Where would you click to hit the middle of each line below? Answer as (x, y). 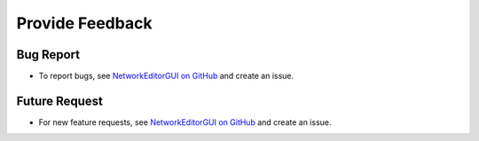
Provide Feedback (84, 23)
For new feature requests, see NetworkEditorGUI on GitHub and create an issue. (185, 122)
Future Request (60, 101)
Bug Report (48, 55)
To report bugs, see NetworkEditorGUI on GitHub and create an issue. (166, 76)
